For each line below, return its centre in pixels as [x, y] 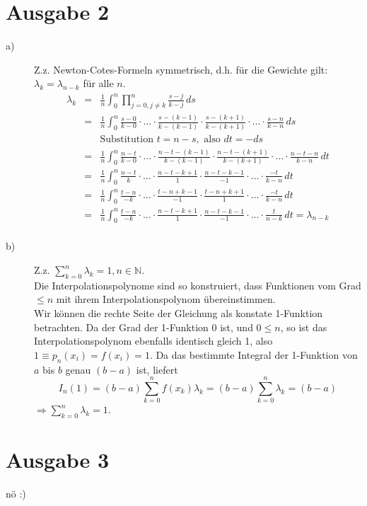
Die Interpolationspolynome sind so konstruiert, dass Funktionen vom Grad [198, 285]
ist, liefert [157, 369]
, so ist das [304, 327]
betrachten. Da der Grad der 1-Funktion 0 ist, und [144, 327]
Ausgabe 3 [58, 460]
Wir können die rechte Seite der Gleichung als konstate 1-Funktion [179, 312]
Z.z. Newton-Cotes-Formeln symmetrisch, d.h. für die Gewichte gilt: [181, 69]
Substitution [127, 139]
